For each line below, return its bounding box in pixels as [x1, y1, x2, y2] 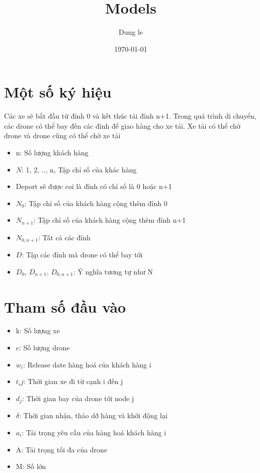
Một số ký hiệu [4, 81, 112, 102]
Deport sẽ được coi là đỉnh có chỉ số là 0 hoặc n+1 [16, 181, 172, 192]
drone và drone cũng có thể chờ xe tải [4, 130, 121, 141]
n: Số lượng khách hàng [16, 147, 89, 158]
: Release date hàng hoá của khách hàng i [23, 359, 151, 369]
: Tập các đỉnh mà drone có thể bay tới [22, 249, 143, 260]
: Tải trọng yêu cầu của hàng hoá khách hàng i [22, 427, 166, 437]
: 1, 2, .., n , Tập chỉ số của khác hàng [22, 164, 137, 174]
